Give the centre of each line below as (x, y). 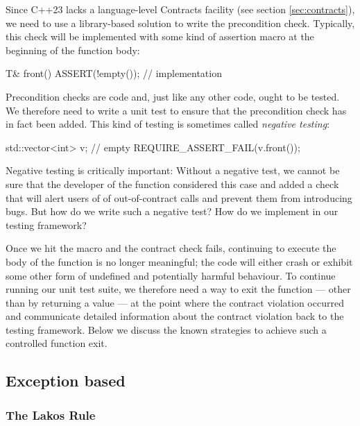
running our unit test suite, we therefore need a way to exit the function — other (178, 289)
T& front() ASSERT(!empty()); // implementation (114, 73)
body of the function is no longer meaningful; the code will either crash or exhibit (179, 261)
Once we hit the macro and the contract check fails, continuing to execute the (171, 248)
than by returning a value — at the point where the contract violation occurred (175, 302)
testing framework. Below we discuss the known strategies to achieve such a (166, 329)
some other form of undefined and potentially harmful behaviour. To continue (171, 275)
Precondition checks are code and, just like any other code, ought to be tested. (173, 96)
